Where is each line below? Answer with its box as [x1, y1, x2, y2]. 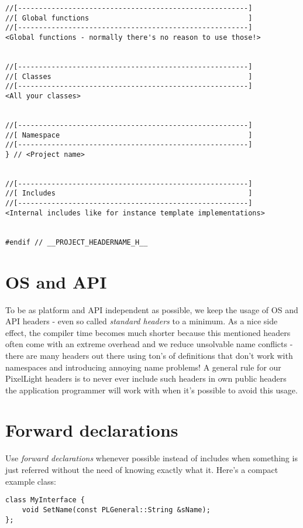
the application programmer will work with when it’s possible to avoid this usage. [5, 383, 298, 396]
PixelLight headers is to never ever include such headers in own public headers [5, 372, 287, 385]
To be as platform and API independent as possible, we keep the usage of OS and [5, 303, 298, 316]
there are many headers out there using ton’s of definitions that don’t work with [5, 349, 293, 361]
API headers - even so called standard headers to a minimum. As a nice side [5, 315, 278, 327]
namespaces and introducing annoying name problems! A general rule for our [5, 361, 281, 373]
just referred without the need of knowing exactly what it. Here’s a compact [5, 464, 278, 475]
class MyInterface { [5, 496, 85, 505]
